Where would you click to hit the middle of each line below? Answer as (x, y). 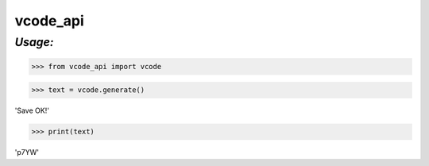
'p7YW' (27, 152)
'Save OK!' (32, 110)
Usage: (34, 42)
